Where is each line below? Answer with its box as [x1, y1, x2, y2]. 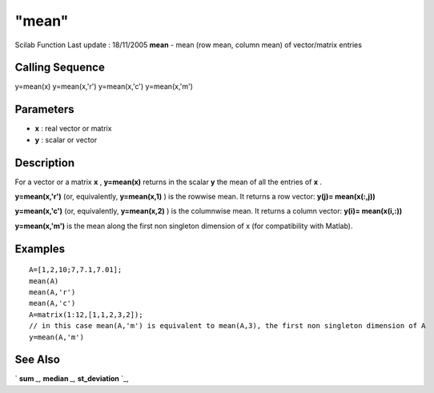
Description [14, 156, 75, 170]
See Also [14, 353, 60, 367]
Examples [14, 242, 66, 255]
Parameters [14, 102, 74, 116]
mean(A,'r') [29, 288, 76, 297]
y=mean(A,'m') [29, 332, 84, 342]
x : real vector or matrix [34, 124, 112, 134]
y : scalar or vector [34, 134, 98, 144]
